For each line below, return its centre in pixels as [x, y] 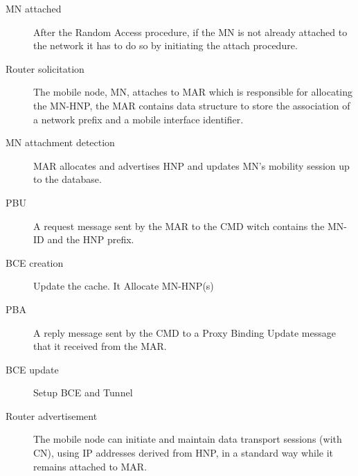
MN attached [34, 8]
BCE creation [35, 262]
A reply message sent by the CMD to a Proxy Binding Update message [185, 332]
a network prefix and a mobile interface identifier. [138, 119]
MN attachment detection [60, 142]
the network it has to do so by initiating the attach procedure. [165, 45]
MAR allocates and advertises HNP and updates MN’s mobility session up [191, 165]
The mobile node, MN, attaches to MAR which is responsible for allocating [193, 92]
